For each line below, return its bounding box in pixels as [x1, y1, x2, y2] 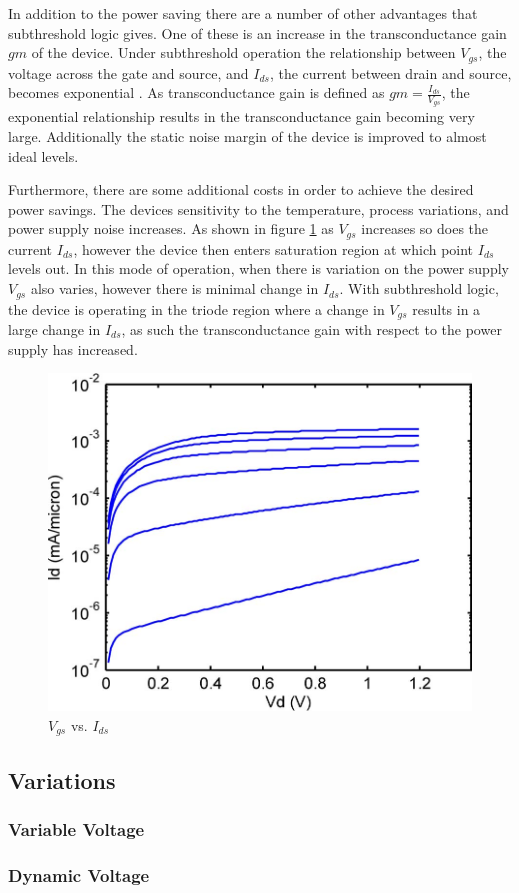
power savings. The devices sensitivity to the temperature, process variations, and [8, 198, 509, 219]
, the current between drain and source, [269, 62, 512, 83]
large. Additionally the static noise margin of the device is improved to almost [8, 126, 487, 147]
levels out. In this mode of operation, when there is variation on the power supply [8, 258, 509, 279]
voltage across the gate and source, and [8, 62, 249, 83]
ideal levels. [8, 145, 79, 166]
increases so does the [361, 218, 489, 239]
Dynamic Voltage [8, 862, 150, 887]
